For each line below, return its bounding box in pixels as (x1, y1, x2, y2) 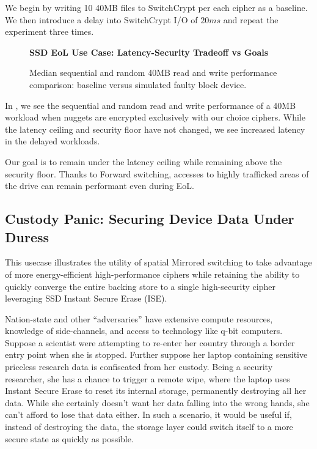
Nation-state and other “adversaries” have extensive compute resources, (5, 312, 273, 325)
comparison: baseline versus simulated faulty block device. (29, 78, 247, 91)
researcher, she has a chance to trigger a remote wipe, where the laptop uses (5, 372, 290, 385)
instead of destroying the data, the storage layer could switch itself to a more (5, 420, 293, 433)
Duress (5, 227, 49, 246)
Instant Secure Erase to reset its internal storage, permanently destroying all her (5, 384, 307, 397)
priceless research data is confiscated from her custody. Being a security (5, 360, 273, 373)
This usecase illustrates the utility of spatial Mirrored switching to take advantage (5, 256, 312, 269)
